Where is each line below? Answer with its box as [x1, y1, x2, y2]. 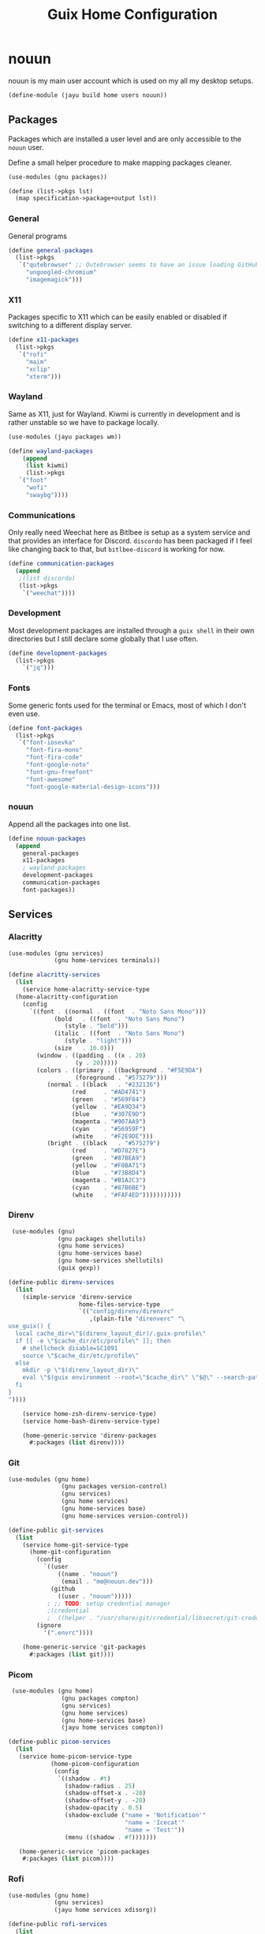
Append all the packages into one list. [8, 819, 131, 829]
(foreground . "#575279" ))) [75, 1073, 168, 1081]
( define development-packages [8, 649, 108, 657]
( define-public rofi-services [8, 1921, 108, 1928]
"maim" [25, 357, 47, 366]
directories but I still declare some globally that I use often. [8, 633, 199, 644]
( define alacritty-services [8, 971, 101, 979]
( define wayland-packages [8, 447, 93, 455]
